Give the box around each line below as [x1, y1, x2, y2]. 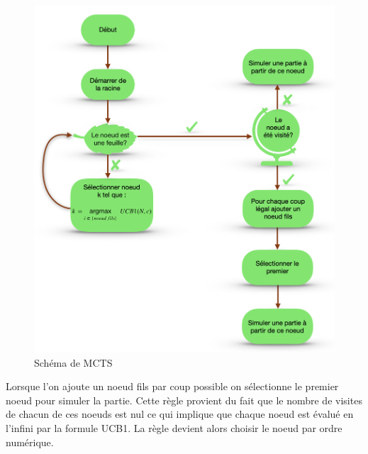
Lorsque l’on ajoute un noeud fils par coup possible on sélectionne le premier [6, 379, 339, 394]
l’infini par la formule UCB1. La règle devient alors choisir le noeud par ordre [6, 420, 342, 435]
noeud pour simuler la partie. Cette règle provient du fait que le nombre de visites [6, 392, 362, 407]
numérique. [6, 434, 54, 449]
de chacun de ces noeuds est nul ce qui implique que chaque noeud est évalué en [6, 406, 354, 421]
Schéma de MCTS [34, 355, 113, 370]
